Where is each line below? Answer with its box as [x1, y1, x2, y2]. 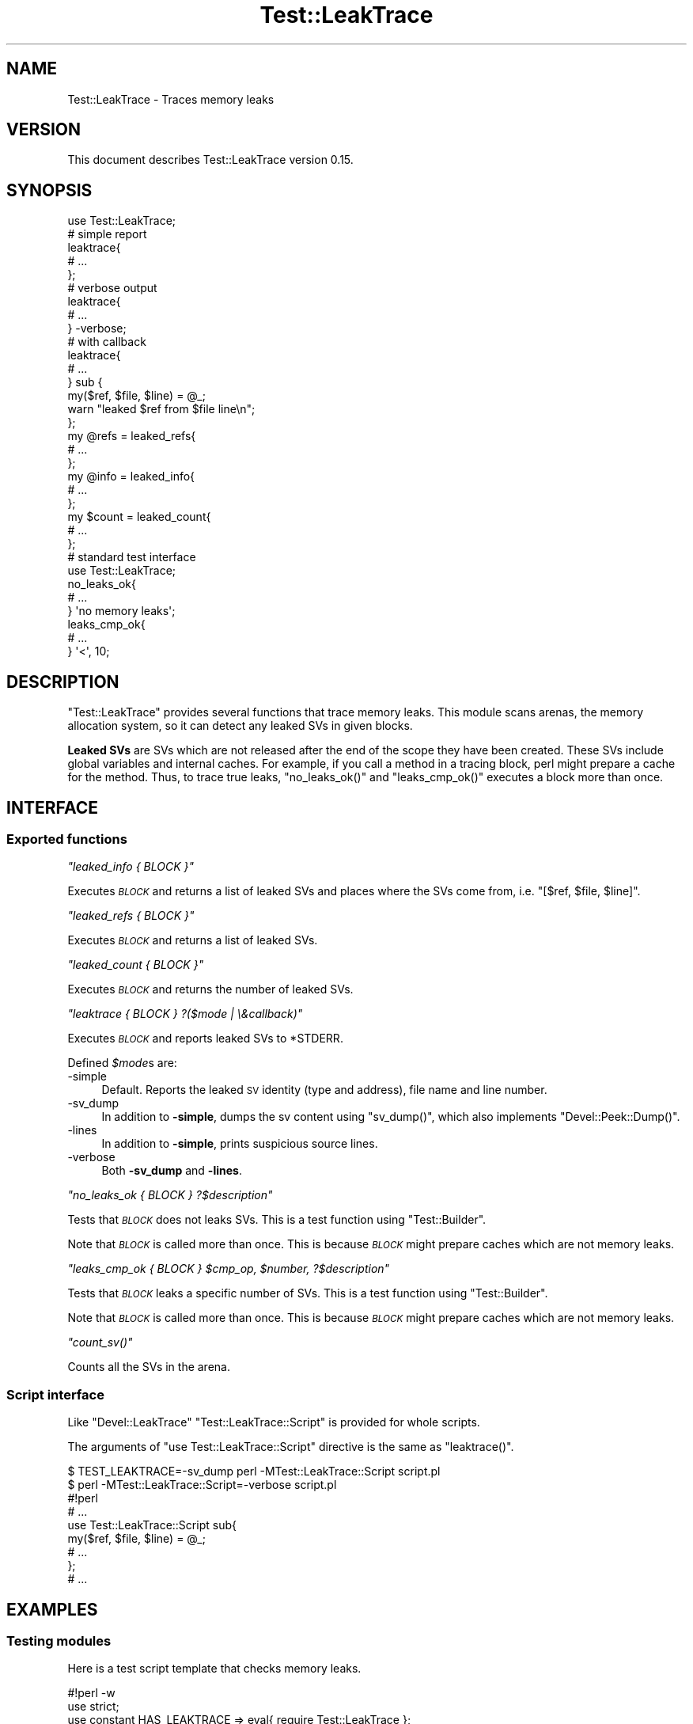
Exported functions [6, 830, 127, 847]
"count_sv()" [67, 1335, 133, 1350]
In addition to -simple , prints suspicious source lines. [101, 1137, 378, 1151]
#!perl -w [67, 1686, 116, 1700]
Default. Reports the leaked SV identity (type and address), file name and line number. [101, 1083, 547, 1097]
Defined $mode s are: [67, 1056, 177, 1070]
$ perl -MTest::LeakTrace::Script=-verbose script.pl [67, 1478, 337, 1492]
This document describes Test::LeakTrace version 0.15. [67, 153, 354, 167]
